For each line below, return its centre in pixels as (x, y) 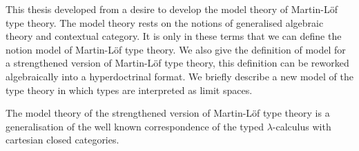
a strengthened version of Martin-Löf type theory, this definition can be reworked (177, 63)
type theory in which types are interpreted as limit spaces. (129, 90)
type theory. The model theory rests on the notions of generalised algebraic (165, 22)
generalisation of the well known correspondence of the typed (135, 126)
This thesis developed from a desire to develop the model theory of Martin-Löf (172, 9)
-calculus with (302, 126)
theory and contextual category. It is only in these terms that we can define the (174, 36)
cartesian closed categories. (62, 140)
